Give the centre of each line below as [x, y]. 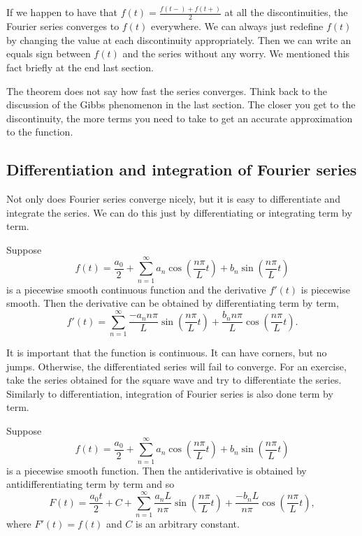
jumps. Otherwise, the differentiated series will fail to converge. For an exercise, [176, 366]
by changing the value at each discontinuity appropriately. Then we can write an [179, 39]
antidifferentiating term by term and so [90, 484]
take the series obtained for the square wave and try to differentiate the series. [174, 380]
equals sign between [49, 53]
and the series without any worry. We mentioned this [236, 53]
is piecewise [325, 289]
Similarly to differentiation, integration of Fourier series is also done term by [170, 393]
